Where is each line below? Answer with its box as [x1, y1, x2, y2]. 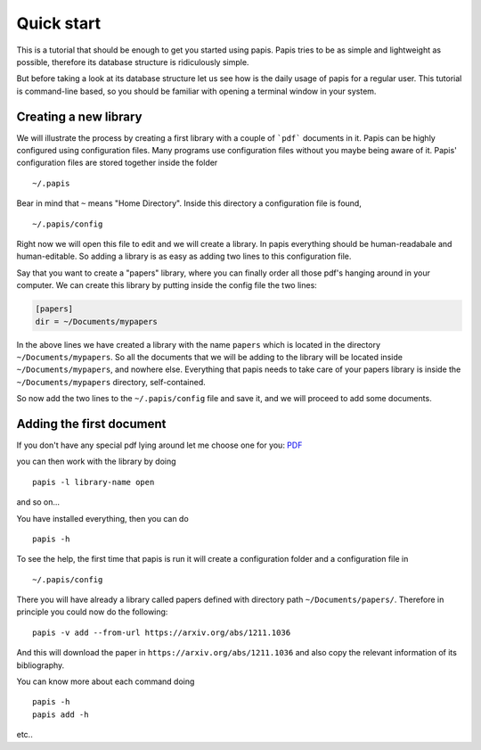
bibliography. [16, 660, 65, 671]
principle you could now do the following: [16, 606, 168, 617]
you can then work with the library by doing [16, 456, 177, 467]
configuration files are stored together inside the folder [16, 157, 218, 169]
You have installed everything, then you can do [16, 513, 189, 523]
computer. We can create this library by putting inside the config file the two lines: [16, 280, 318, 291]
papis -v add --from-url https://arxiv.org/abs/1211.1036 [32, 627, 291, 638]
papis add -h [32, 709, 89, 720]
